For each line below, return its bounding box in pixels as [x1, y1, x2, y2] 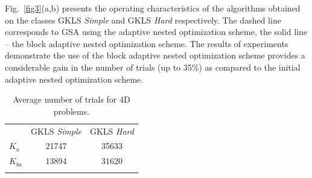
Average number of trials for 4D [13, 93, 130, 106]
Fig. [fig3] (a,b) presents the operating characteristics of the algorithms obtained [5, 2, 301, 14]
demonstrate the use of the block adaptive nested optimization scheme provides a [5, 49, 305, 62]
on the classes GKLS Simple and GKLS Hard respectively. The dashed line [5, 13, 281, 26]
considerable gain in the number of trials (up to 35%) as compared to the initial [5, 60, 301, 73]
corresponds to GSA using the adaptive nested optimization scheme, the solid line [5, 25, 308, 38]
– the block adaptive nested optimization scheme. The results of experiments [5, 37, 288, 49]
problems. [53, 104, 90, 117]
